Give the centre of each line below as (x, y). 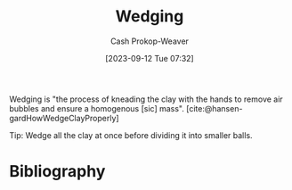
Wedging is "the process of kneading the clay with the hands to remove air (146, 99)
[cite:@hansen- (214, 108)
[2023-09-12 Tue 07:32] (150, 58)
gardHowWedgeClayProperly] (64, 118)
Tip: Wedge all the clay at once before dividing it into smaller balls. (131, 135)
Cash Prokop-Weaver (150, 41)
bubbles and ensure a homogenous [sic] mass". (97, 108)
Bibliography (57, 172)
